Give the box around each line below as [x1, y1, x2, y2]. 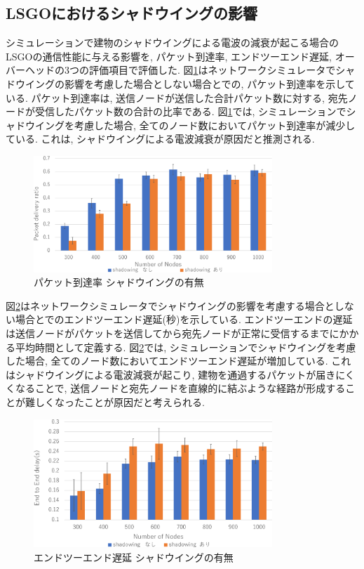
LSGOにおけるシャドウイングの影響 [6, 2, 258, 24]
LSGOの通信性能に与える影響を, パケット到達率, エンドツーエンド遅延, [6, 48, 332, 63]
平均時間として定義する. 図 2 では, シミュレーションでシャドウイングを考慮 [15, 339, 356, 354]
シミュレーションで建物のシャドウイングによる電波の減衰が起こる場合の [6, 35, 339, 50]
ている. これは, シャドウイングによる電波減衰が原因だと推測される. [6, 131, 315, 146]
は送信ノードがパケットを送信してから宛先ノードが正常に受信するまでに [6, 326, 339, 341]
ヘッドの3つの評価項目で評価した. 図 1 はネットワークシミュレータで [25, 63, 336, 77]
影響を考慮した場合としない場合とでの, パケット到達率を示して [64, 76, 355, 91]
